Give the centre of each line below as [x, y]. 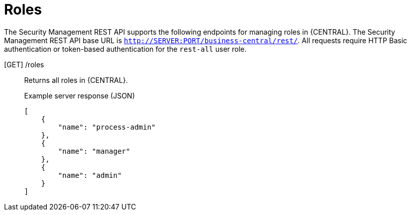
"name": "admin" [90, 175]
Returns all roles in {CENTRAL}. [76, 80]
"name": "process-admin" [107, 127]
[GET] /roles [24, 64]
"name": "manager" [94, 151]
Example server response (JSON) [80, 95]
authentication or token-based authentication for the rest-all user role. [126, 49]
